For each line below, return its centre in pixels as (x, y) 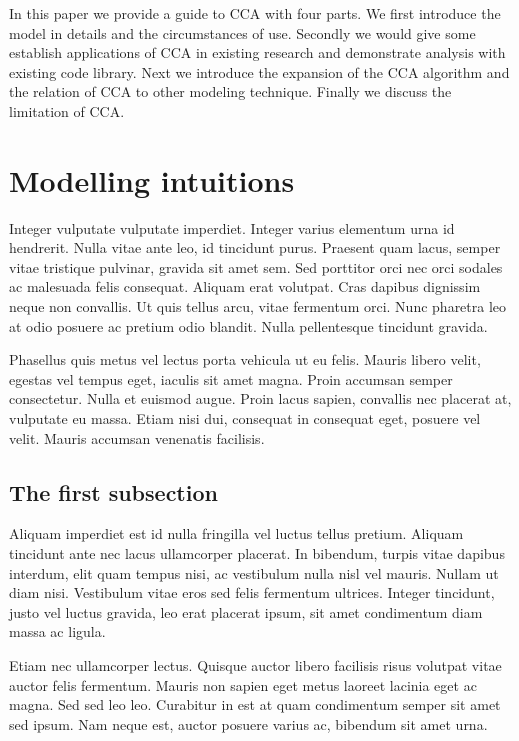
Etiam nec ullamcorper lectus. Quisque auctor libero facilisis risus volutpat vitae (255, 664)
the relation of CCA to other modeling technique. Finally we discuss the (230, 91)
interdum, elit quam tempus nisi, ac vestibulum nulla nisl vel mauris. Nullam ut (254, 572)
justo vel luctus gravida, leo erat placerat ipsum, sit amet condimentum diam (246, 611)
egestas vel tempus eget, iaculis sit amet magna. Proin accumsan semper (231, 378)
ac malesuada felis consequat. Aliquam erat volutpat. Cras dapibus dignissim (245, 286)
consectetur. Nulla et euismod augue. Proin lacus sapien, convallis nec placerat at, (260, 398)
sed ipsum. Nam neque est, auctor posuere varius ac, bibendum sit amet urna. (248, 723)
